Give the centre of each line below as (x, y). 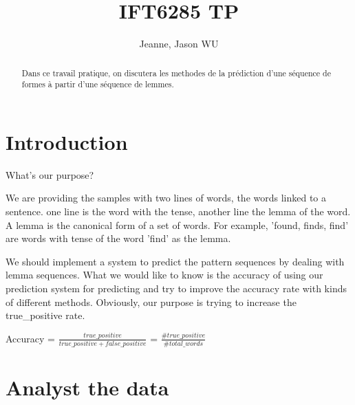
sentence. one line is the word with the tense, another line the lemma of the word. (178, 211)
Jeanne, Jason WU (179, 44)
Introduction (67, 141)
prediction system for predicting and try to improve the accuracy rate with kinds (176, 288)
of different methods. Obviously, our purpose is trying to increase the (151, 302)
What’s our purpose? (50, 174)
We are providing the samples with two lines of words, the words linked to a (166, 198)
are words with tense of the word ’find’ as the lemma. (118, 238)
